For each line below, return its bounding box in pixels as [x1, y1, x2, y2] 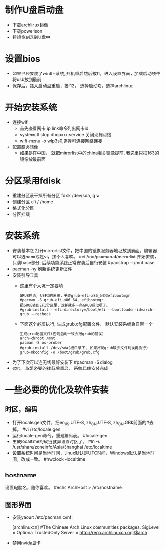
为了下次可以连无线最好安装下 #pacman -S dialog [12, 359, 113, 365]
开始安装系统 [5, 102, 58, 113]
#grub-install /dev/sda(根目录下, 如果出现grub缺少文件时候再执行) [19, 345, 149, 350]
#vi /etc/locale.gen [22, 426, 61, 432]
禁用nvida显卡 [12, 540, 41, 546]
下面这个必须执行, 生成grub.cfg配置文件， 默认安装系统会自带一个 [19, 321, 153, 327]
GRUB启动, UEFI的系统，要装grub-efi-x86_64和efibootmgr [19, 293, 131, 298]
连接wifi [12, 119, 29, 125]
